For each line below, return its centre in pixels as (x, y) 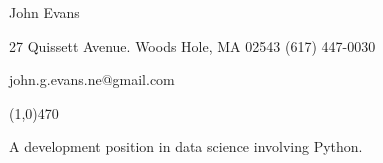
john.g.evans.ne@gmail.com (92, 79)
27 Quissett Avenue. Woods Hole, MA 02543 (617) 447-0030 (192, 45)
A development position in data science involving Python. (186, 146)
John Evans (44, 12)
